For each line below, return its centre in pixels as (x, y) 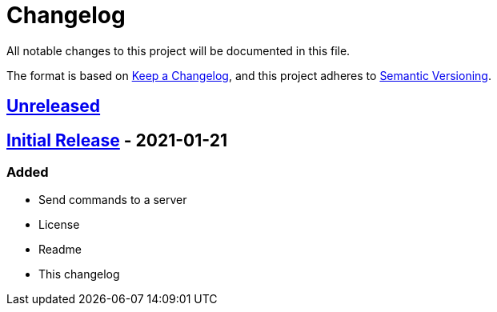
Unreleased (54, 106)
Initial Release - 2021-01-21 (117, 140)
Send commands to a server (113, 200)
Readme (60, 250)
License (59, 225)
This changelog (79, 274)
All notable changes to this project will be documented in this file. (178, 50)
